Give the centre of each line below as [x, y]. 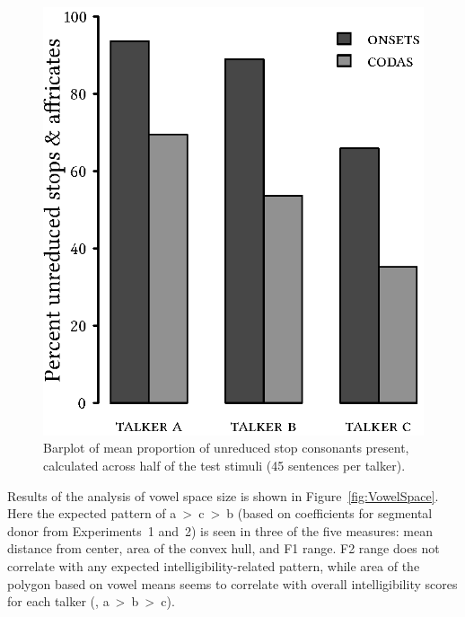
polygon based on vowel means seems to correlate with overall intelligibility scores [232, 583]
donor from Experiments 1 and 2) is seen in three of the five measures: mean [220, 530]
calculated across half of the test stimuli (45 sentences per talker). [224, 466]
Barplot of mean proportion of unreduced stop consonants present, [226, 448]
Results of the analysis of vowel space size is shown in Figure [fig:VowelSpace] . [223, 495]
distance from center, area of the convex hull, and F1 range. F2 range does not [224, 548]
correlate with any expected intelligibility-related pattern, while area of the [214, 566]
